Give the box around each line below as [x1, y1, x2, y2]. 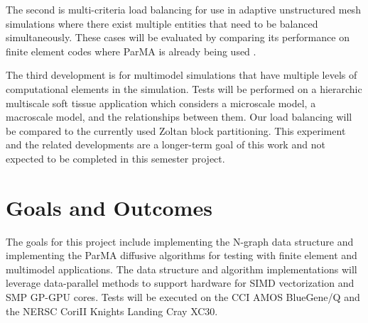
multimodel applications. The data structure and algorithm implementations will [6, 261, 357, 276]
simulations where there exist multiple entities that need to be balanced [6, 16, 318, 31]
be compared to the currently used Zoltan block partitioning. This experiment [6, 123, 346, 138]
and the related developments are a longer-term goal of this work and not [6, 137, 325, 152]
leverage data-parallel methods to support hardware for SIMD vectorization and [6, 275, 355, 290]
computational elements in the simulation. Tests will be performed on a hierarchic [6, 81, 362, 96]
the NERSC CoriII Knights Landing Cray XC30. [6, 303, 218, 318]
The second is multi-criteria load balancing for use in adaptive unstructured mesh [6, 2, 361, 16]
